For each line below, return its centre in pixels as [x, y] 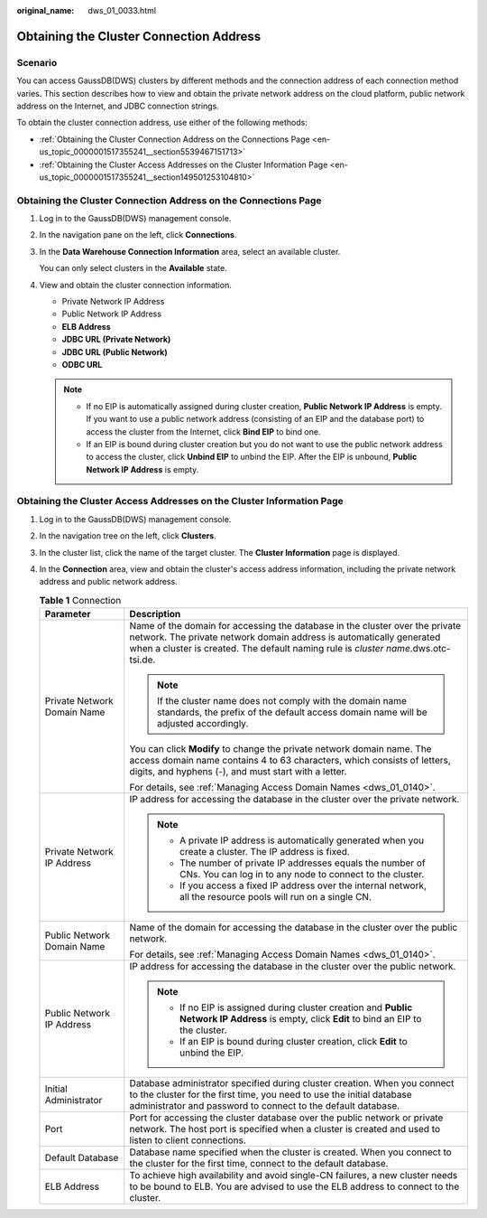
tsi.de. [142, 660]
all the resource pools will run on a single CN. [276, 897]
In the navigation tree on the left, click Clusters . [128, 536]
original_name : [46, 10]
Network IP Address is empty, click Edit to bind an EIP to [300, 1019]
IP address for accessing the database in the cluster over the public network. [293, 967]
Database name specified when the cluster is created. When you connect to [291, 1152]
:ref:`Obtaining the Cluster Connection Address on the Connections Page [175, 139]
